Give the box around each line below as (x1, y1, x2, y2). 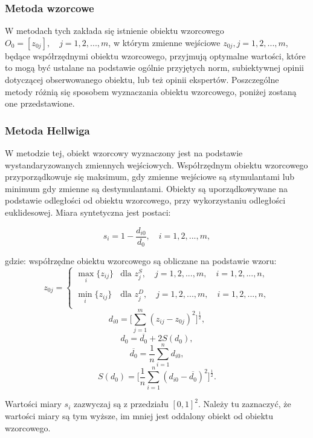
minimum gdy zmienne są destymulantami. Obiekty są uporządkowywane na (5, 182, 288, 194)
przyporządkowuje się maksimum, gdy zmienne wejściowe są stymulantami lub (5, 170, 295, 183)
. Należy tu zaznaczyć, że (198, 397, 291, 410)
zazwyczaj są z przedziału (73, 397, 169, 410)
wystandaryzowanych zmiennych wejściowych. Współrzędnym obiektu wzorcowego (5, 158, 308, 171)
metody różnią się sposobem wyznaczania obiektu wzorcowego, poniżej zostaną (5, 85, 297, 98)
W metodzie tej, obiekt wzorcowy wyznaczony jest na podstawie (5, 147, 243, 159)
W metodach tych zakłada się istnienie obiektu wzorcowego (5, 24, 224, 37)
